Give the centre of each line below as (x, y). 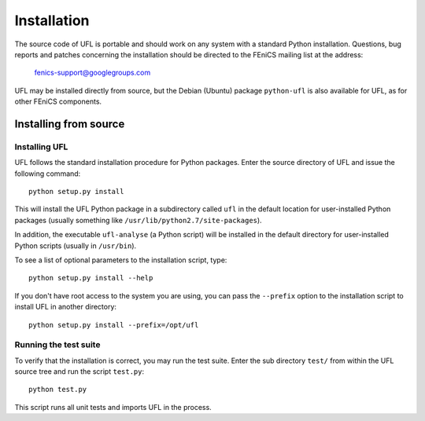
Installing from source (70, 124)
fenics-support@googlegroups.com (92, 73)
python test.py (58, 390)
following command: (48, 174)
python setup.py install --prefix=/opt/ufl (114, 325)
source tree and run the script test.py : (79, 372)
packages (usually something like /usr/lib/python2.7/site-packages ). (139, 220)
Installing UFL (41, 147)
